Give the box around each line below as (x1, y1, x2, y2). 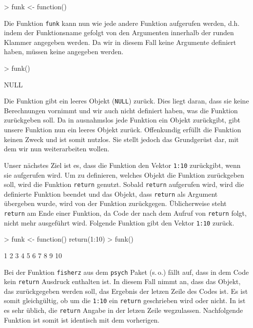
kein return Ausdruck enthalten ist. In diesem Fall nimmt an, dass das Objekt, (4, 276, 241, 287)
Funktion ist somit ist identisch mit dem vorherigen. (4, 314, 160, 325)
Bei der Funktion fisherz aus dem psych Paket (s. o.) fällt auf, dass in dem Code (4, 266, 249, 277)
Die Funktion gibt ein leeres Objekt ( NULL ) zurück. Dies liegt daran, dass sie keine (4, 96, 249, 106)
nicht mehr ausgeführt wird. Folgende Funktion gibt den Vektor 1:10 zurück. (4, 217, 234, 227)
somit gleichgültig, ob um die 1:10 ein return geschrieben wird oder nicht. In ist (4, 295, 246, 306)
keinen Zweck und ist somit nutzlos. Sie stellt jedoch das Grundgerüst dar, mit (4, 134, 239, 144)
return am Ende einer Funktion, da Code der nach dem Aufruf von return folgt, (4, 208, 247, 218)
